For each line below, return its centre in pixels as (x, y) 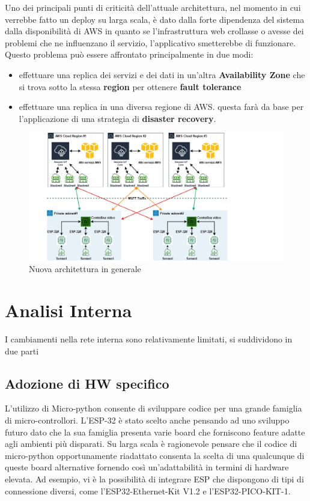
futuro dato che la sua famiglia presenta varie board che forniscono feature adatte (155, 432)
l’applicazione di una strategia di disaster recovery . (117, 118)
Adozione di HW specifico (87, 383)
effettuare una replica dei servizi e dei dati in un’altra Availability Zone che (162, 74)
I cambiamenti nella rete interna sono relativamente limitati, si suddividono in (149, 339)
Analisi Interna (68, 310)
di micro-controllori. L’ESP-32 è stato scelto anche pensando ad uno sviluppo (147, 420)
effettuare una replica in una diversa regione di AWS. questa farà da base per (161, 107)
